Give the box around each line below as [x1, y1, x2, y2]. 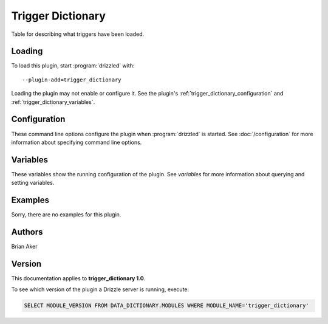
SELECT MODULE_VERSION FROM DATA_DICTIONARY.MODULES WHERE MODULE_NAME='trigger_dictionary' [24, 302, 309, 309]
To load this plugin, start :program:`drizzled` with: [11, 62, 135, 69]
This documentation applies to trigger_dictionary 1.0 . [11, 274, 146, 282]
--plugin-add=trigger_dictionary [22, 76, 121, 83]
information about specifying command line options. [11, 139, 142, 146]
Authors [11, 227, 43, 237]
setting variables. [11, 179, 55, 187]
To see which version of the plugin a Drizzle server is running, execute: [11, 286, 190, 293]
